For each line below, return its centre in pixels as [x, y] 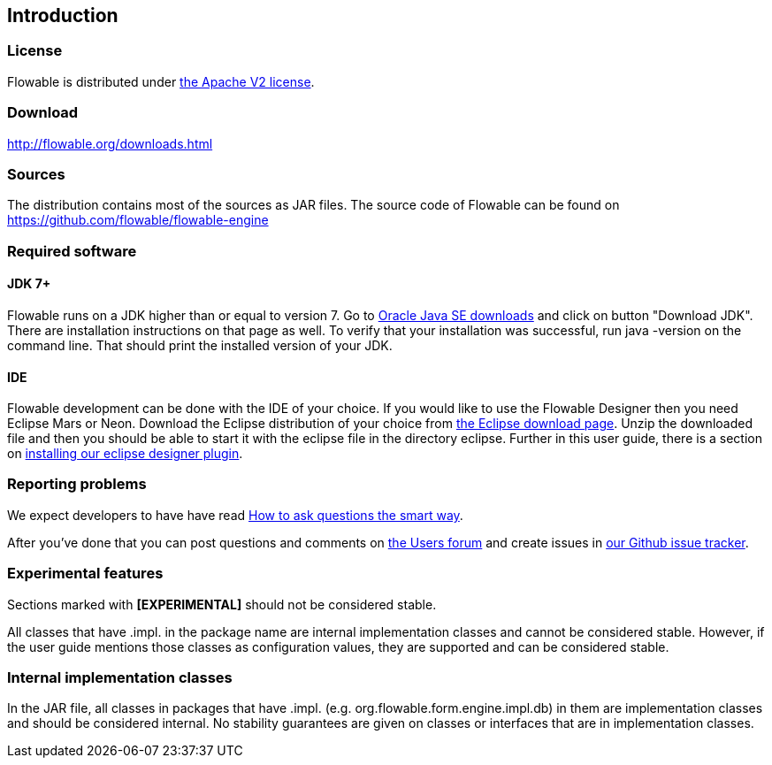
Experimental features [85, 574]
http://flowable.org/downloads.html [110, 143]
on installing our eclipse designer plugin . [125, 454]
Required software [72, 251]
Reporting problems [77, 484]
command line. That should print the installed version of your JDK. [200, 345]
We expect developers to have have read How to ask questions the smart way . [235, 515]
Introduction [63, 15]
